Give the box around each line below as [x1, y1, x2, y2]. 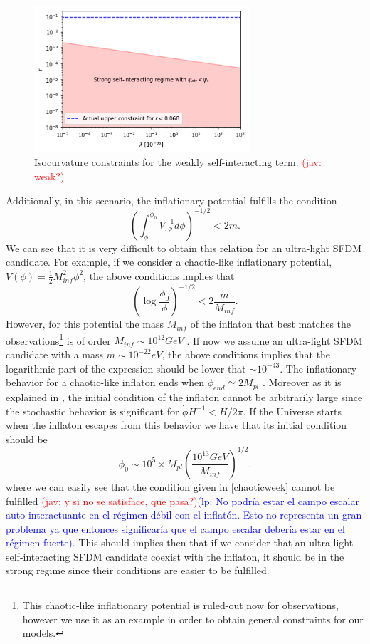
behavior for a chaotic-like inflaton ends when [6, 375, 205, 390]
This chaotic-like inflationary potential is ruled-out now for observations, [22, 598, 339, 613]
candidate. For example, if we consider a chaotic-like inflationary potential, [6, 254, 332, 269]
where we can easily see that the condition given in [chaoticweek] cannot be [6, 479, 335, 494]
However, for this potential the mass [6, 316, 164, 331]
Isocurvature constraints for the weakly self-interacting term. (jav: [34, 155, 322, 170]
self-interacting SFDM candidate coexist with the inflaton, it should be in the [6, 549, 344, 563]
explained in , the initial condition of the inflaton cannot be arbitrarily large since [6, 390, 363, 405]
